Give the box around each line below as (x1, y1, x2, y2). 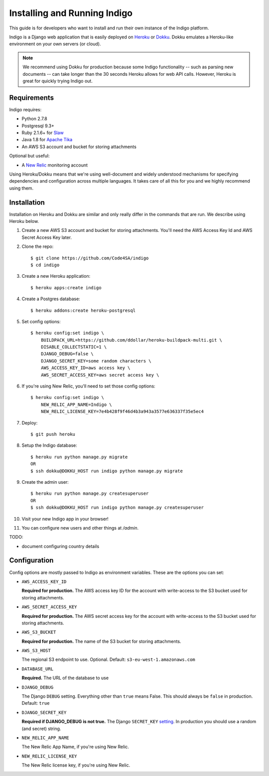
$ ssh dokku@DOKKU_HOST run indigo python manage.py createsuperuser (30, 505, 204, 511)
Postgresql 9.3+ (21, 123, 55, 129)
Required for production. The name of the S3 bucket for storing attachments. (21, 638, 181, 644)
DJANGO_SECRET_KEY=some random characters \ (40, 358, 151, 364)
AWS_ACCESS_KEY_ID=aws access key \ (40, 365, 131, 371)
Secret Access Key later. (21, 234, 72, 240)
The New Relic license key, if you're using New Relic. (21, 762, 131, 768)
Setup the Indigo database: (21, 442, 77, 448)
